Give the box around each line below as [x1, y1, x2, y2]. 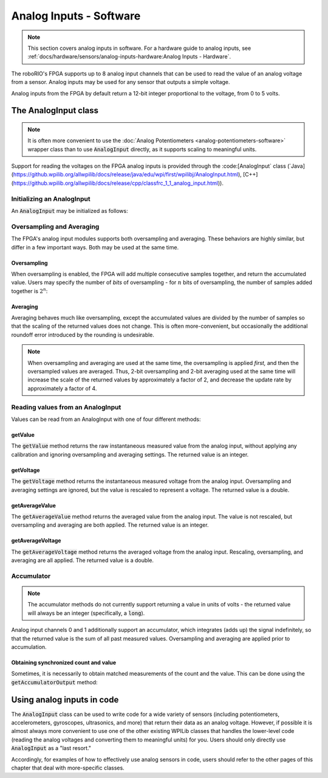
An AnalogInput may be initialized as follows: [11, 207, 128, 214]
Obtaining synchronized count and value [11, 659, 117, 666]
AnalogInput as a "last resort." [11, 745, 91, 752]
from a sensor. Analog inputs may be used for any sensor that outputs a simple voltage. [11, 78, 230, 86]
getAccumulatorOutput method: [11, 678, 98, 686]
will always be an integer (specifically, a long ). [27, 609, 145, 617]
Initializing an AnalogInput [11, 195, 91, 203]
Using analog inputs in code [11, 694, 119, 705]
